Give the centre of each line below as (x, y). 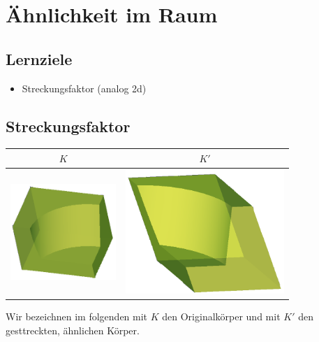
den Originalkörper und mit (221, 316)
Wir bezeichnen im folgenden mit (77, 316)
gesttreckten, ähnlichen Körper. (73, 330)
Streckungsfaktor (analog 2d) (84, 88)
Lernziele (39, 58)
